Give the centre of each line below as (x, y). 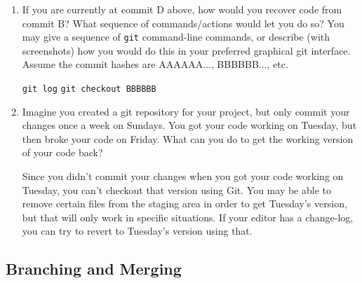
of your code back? (62, 152)
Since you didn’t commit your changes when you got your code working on (183, 176)
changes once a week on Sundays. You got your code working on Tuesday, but (189, 125)
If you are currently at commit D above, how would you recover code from (182, 9)
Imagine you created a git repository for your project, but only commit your (186, 111)
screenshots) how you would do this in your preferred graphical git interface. (186, 50)
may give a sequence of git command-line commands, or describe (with (176, 37)
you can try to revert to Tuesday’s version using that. (137, 231)
